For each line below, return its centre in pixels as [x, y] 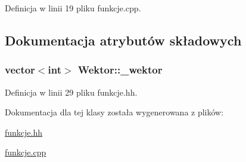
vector [20, 70]
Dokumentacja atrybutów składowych [123, 40]
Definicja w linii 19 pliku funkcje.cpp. [73, 8]
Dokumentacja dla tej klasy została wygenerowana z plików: [114, 112]
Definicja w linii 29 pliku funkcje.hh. [71, 92]
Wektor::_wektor [120, 70]
